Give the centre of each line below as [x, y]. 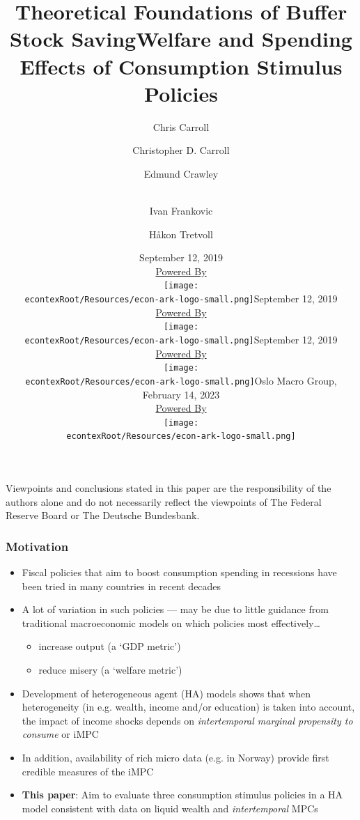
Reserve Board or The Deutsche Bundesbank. [103, 515]
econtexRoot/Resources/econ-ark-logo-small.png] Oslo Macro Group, [181, 380]
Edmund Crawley [181, 173]
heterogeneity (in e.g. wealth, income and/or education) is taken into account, [188, 707]
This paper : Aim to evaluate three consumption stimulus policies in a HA [182, 795]
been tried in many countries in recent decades [122, 586]
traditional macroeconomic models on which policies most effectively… [171, 622]
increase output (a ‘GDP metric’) [110, 646]
